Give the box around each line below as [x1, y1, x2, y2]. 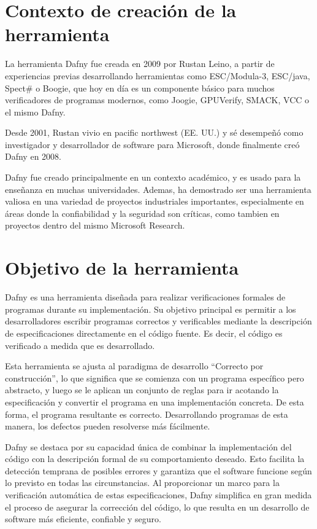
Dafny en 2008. [5, 150, 61, 163]
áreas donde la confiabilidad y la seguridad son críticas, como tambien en [5, 206, 280, 219]
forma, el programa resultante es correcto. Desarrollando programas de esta [5, 407, 288, 420]
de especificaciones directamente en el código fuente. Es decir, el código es [5, 326, 283, 339]
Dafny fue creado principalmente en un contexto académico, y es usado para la [5, 171, 301, 184]
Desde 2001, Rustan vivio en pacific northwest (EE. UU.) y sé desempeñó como [5, 126, 304, 139]
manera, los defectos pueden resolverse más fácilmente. [5, 420, 210, 433]
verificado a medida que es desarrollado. [5, 339, 155, 351]
